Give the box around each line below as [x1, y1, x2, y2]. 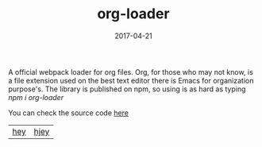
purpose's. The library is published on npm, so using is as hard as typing [8, 84, 246, 94]
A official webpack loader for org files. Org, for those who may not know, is [8, 67, 254, 76]
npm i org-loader [8, 92, 64, 102]
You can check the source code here [8, 108, 129, 118]
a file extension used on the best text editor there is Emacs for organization [8, 75, 254, 85]
